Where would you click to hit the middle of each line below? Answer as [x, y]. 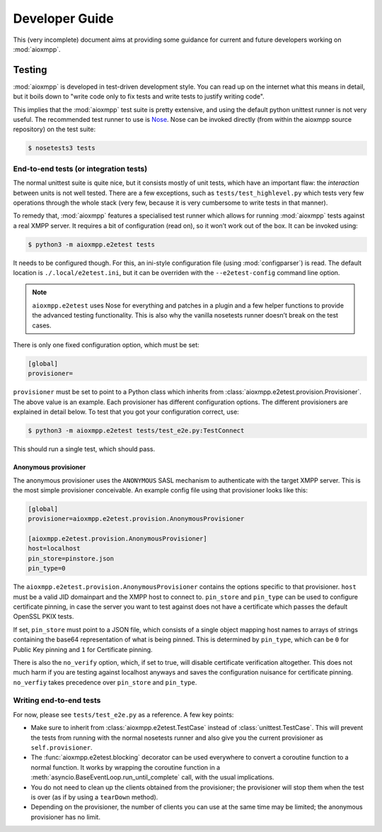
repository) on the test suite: [54, 129]
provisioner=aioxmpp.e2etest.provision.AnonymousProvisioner [136, 519]
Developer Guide [63, 18]
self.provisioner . [62, 748]
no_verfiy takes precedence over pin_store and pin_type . [105, 682]
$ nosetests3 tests [62, 148]
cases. [42, 325]
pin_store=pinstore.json [71, 558]
